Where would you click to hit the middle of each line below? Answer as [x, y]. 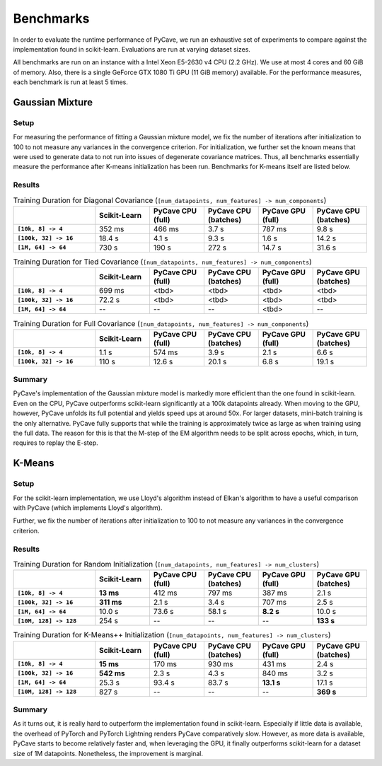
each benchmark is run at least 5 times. [71, 82]
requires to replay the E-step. [56, 443]
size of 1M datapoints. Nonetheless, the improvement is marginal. [108, 753]
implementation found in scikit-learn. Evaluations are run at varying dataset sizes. [132, 49]
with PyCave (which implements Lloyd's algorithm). [88, 507]
